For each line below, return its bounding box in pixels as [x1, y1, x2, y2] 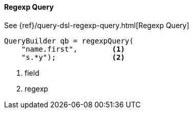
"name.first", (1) [21, 44, 125, 53]
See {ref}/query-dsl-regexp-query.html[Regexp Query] [4, 20, 189, 30]
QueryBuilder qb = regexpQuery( [4, 36, 134, 45]
